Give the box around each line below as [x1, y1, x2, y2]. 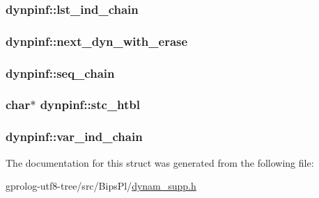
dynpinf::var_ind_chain [6, 128, 143, 145]
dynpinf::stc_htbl [40, 96, 141, 113]
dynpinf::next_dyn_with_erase [6, 32, 188, 49]
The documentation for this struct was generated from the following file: [6, 155, 314, 170]
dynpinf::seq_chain [6, 64, 115, 81]
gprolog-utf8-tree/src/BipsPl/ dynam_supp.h [6, 179, 196, 193]
